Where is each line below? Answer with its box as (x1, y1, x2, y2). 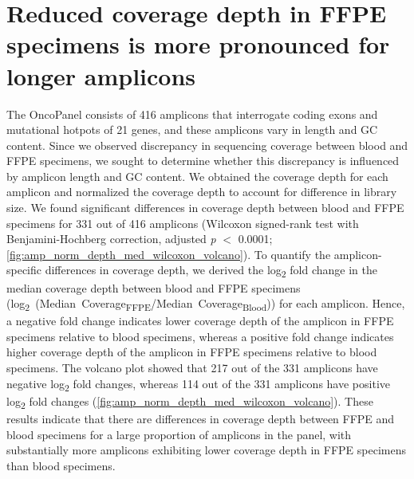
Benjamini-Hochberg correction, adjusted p (6, 230, 216, 247)
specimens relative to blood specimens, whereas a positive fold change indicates (6, 328, 394, 344)
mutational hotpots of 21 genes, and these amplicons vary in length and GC (6, 121, 378, 138)
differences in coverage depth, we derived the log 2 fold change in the (45, 261, 377, 281)
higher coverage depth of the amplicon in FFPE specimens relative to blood (6, 344, 377, 360)
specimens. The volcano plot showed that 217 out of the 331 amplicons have (6, 359, 378, 376)
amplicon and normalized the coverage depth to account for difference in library (6, 183, 397, 200)
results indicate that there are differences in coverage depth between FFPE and (6, 410, 395, 426)
